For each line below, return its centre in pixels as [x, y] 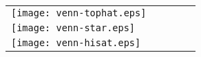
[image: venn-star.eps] [73, 28]
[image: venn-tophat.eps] [79, 13]
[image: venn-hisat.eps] [76, 43]
